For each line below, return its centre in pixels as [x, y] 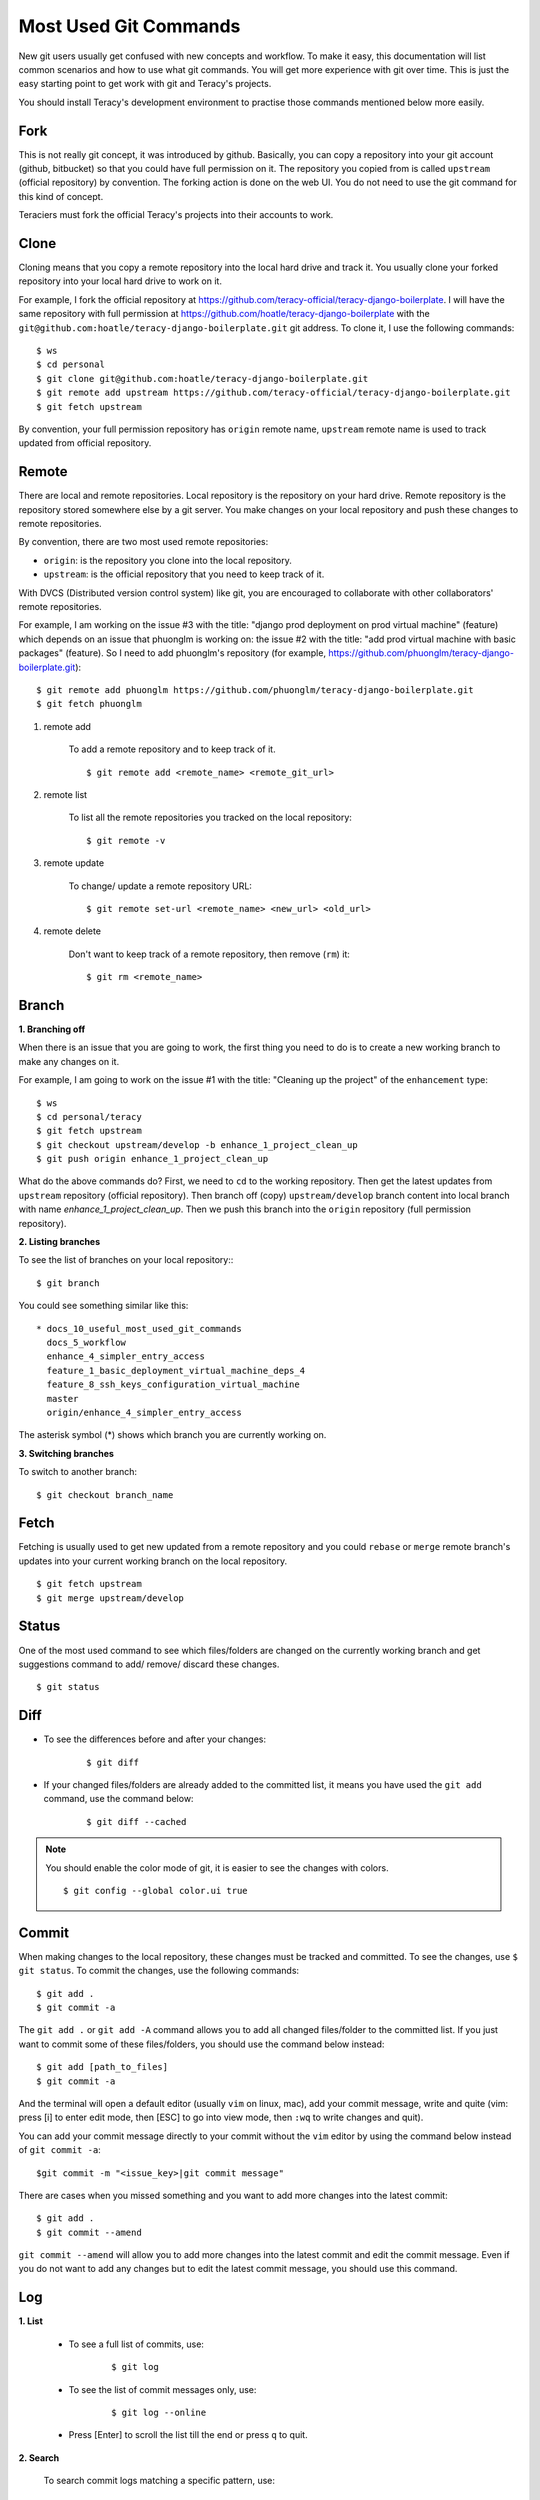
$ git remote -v [126, 840]
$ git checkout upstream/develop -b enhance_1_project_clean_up [197, 1144]
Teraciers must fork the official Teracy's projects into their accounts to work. [176, 215]
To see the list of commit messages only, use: [162, 2389]
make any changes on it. [69, 1061]
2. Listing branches [59, 1242]
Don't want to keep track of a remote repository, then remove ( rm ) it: [209, 954]
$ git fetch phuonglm [89, 704]
